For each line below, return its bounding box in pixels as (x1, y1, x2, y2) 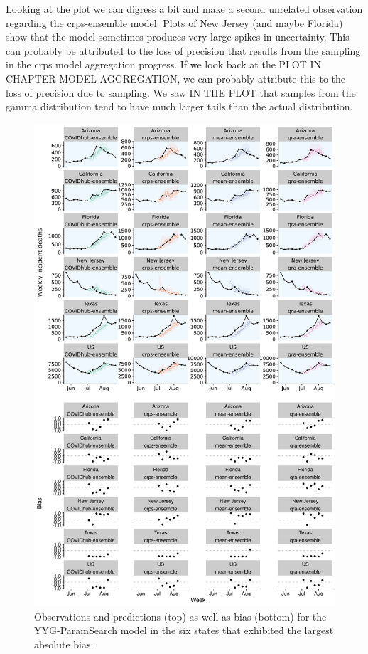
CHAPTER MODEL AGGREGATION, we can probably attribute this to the (6, 70, 346, 85)
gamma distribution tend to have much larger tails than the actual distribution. (6, 99, 353, 114)
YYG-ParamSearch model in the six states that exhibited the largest (34, 623, 334, 638)
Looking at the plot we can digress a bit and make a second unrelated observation (6, 1, 363, 16)
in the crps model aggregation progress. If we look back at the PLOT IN (6, 57, 322, 72)
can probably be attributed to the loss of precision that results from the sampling (6, 43, 361, 58)
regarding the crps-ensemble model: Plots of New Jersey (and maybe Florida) (6, 15, 343, 30)
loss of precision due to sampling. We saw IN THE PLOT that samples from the (6, 85, 356, 100)
